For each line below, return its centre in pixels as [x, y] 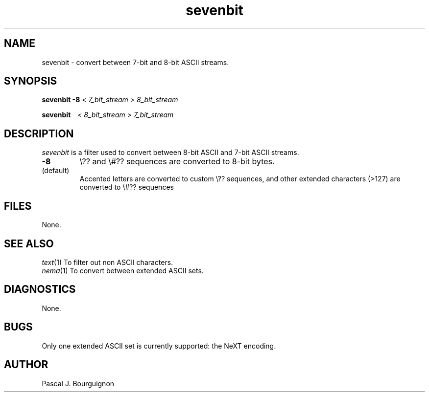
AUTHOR [26, 365]
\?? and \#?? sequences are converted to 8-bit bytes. [177, 162]
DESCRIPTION [39, 133]
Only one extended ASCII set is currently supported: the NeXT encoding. [159, 346]
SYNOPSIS [31, 81]
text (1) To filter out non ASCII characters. [107, 262]
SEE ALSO [29, 243]
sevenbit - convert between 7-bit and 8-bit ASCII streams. [135, 62]
